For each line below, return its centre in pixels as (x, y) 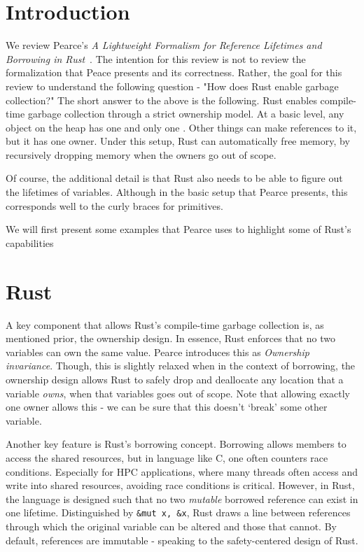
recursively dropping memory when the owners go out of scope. (141, 154)
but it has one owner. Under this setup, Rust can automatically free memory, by (178, 141)
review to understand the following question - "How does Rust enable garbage (172, 86)
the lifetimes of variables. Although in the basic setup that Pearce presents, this (177, 192)
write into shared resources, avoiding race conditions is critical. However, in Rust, (180, 485)
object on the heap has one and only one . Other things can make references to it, (181, 127)
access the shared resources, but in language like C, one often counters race (167, 457)
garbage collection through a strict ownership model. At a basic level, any (186, 114)
